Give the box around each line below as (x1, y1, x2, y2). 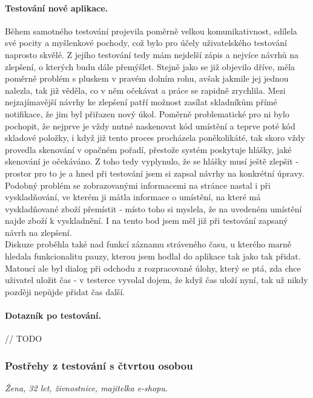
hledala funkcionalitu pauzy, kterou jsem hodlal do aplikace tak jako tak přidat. (5, 250, 301, 263)
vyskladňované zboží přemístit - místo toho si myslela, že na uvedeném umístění (5, 202, 302, 215)
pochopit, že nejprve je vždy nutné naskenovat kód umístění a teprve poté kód (5, 119, 295, 132)
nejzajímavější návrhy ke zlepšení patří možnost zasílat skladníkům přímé (5, 96, 277, 108)
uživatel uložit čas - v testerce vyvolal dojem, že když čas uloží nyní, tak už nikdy (5, 273, 308, 286)
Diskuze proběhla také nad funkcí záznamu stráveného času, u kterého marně (5, 238, 292, 250)
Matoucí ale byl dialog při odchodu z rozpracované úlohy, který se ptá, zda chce (5, 261, 301, 274)
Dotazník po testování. (5, 309, 101, 322)
